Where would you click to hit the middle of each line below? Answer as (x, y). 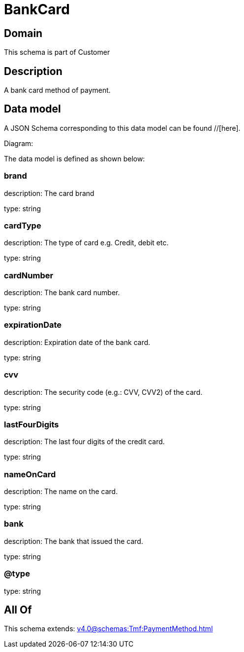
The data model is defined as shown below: (75, 158)
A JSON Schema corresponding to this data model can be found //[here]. (122, 128)
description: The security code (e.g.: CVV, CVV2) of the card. (103, 392)
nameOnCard (30, 474)
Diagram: (19, 143)
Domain (23, 33)
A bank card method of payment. (57, 90)
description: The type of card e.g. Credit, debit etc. (86, 243)
